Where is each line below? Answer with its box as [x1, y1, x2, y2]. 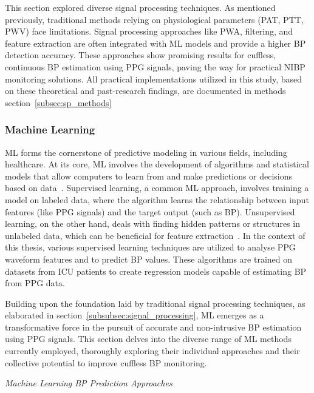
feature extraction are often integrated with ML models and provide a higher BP [5, 36, 306, 49]
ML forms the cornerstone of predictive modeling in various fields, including [5, 146, 287, 158]
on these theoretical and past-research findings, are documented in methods [5, 84, 286, 97]
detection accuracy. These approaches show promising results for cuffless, [5, 49, 276, 61]
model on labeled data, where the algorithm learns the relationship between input [5, 193, 309, 206]
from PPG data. [5, 277, 65, 289]
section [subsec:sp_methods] [5, 96, 112, 109]
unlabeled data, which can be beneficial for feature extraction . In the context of [5, 229, 305, 241]
